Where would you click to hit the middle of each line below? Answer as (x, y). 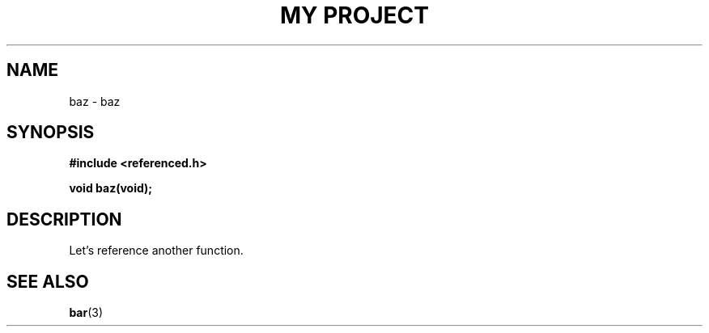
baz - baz (95, 101)
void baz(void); (111, 188)
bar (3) (86, 313)
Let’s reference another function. (156, 251)
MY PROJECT (354, 15)
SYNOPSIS (51, 133)
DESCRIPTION (64, 219)
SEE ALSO (48, 281)
